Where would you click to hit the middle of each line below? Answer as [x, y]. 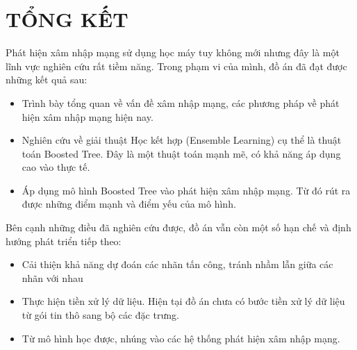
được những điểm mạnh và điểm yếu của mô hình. [129, 204]
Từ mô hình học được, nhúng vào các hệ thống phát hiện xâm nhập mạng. [181, 338]
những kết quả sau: [47, 80]
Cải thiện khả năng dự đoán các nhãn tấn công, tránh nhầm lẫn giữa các [177, 264]
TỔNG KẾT [67, 19]
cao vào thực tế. [56, 167]
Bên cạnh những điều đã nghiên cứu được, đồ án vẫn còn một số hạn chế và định [178, 227]
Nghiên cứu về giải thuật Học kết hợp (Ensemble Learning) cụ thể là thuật [182, 140]
